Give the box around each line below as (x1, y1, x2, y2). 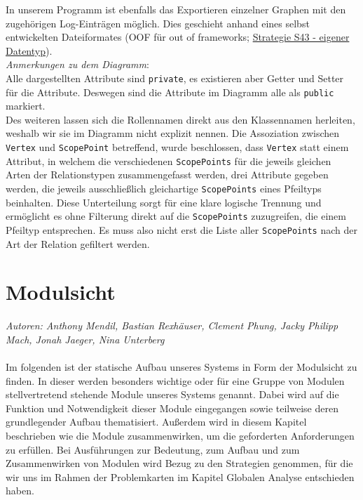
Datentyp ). (6, 43, 53, 58)
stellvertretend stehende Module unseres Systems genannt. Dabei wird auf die (6, 387, 339, 402)
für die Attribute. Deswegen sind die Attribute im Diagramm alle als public (6, 84, 334, 99)
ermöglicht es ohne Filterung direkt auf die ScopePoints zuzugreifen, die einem (6, 209, 346, 223)
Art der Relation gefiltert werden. (6, 236, 150, 251)
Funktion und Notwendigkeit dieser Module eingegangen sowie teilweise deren (6, 400, 338, 415)
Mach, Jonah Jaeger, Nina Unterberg (6, 331, 165, 346)
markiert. (6, 98, 46, 113)
